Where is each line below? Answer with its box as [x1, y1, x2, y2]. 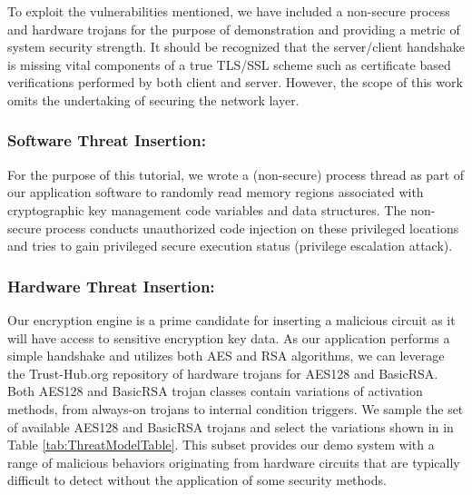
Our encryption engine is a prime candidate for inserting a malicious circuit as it [7, 310, 456, 329]
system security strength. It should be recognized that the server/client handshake [7, 37, 465, 56]
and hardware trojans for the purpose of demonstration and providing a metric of [7, 19, 460, 38]
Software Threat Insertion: [7, 129, 206, 152]
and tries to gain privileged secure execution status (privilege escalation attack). [7, 236, 453, 255]
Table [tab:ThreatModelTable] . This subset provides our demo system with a [7, 435, 435, 454]
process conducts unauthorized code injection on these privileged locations [45, 218, 459, 237]
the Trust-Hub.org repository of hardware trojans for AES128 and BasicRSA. [7, 363, 438, 382]
